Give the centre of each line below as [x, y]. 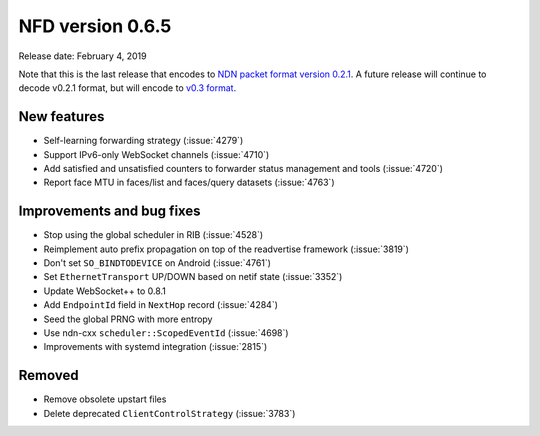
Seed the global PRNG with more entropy [128, 319]
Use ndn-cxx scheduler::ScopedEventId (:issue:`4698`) [166, 333]
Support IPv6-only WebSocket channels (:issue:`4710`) [156, 154]
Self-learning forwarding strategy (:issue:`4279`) [143, 141]
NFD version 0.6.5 [95, 26]
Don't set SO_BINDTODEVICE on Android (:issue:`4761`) [157, 263]
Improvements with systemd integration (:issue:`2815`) [155, 347]
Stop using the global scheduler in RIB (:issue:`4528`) [153, 235]
